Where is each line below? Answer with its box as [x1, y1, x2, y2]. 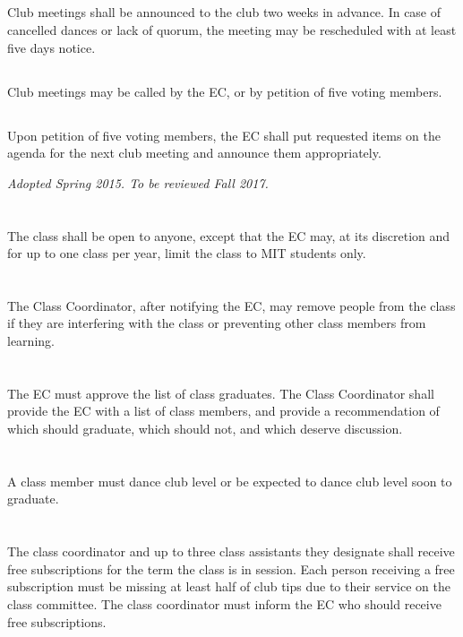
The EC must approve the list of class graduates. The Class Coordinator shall [7, 383, 434, 402]
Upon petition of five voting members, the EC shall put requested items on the [7, 125, 441, 144]
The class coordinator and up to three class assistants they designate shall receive [7, 542, 455, 561]
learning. [7, 331, 55, 350]
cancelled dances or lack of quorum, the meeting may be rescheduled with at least [7, 20, 457, 39]
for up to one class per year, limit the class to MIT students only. [7, 244, 366, 263]
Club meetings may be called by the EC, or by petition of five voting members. [7, 82, 442, 100]
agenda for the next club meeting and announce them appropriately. [7, 143, 382, 162]
